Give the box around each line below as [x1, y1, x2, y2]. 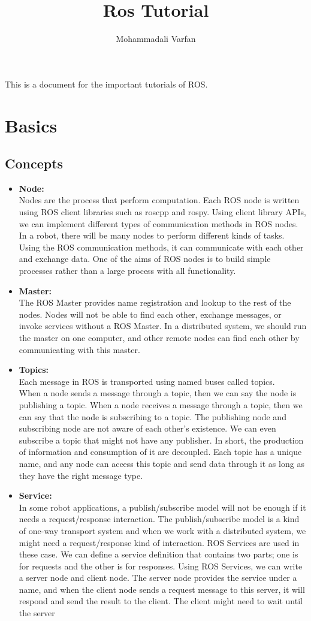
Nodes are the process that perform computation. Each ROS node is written [19, 194, 300, 206]
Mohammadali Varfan [116, 32, 196, 45]
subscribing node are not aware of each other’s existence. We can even [19, 422, 276, 435]
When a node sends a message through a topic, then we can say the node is [19, 387, 297, 399]
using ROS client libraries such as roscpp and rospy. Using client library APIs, [19, 206, 307, 218]
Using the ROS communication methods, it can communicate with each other [19, 240, 304, 253]
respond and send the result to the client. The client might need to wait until [19, 595, 303, 607]
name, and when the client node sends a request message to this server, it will [19, 583, 305, 595]
